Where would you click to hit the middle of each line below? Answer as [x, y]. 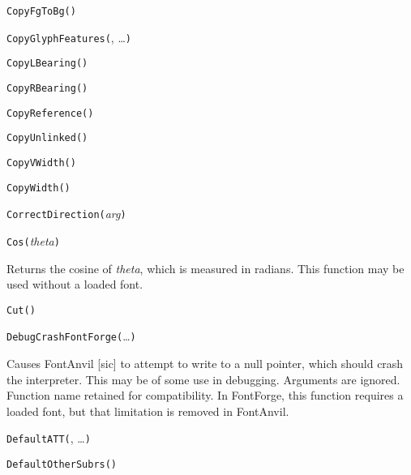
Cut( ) [21, 310]
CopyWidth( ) [39, 188]
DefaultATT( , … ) [49, 438]
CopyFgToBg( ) [41, 11]
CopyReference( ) [50, 113]
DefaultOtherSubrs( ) [62, 465]
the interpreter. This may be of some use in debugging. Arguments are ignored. [203, 379]
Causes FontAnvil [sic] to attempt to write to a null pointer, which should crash [205, 364]
